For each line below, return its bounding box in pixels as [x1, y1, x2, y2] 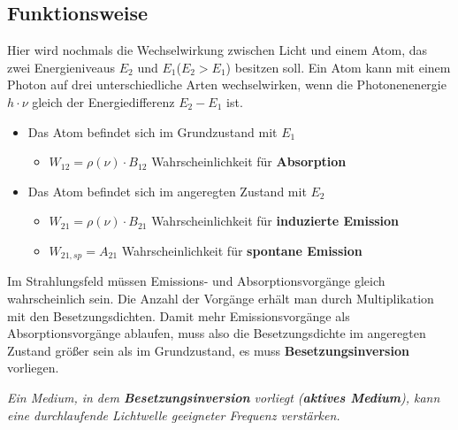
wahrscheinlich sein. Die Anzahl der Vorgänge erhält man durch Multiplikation [7, 289, 434, 307]
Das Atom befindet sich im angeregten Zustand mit [27, 181, 307, 200]
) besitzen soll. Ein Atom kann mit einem [225, 58, 451, 76]
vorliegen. [7, 358, 59, 377]
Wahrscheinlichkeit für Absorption [151, 152, 347, 171]
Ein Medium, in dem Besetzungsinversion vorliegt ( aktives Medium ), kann [7, 388, 440, 406]
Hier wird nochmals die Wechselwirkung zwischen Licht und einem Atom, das [7, 41, 428, 59]
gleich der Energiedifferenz [32, 92, 175, 111]
